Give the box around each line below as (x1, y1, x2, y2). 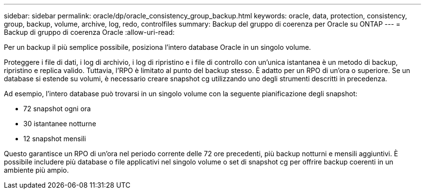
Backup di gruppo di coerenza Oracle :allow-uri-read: (4, 28, 175, 36)
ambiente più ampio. (4, 166, 69, 174)
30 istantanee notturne (23, 119, 97, 128)
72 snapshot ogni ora (23, 104, 91, 113)
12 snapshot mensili (23, 134, 86, 143)
